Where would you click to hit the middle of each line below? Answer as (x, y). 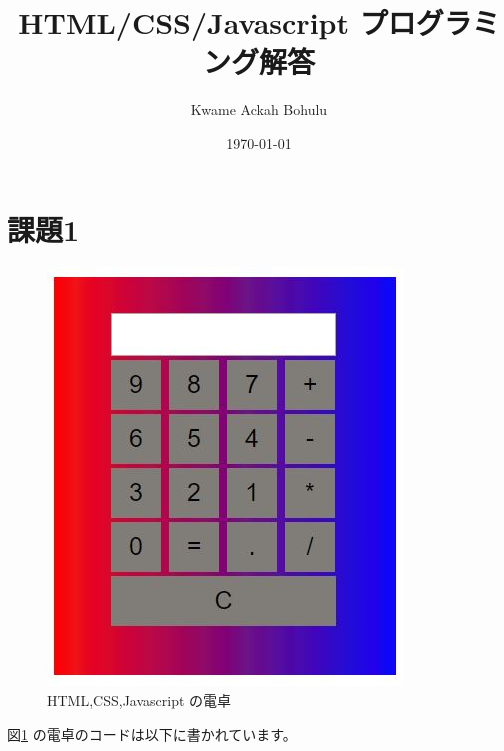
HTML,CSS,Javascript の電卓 (139, 700)
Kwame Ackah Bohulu (259, 109)
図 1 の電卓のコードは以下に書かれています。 (152, 733)
